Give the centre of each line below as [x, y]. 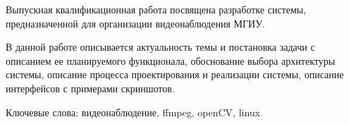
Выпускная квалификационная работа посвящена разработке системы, [156, 9]
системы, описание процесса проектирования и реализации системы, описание [175, 74]
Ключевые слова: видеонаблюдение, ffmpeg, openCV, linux [133, 112]
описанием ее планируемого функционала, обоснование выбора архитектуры [171, 60]
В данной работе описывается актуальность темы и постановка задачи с [160, 47]
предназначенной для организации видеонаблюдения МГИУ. [135, 23]
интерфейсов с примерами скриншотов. [90, 88]
